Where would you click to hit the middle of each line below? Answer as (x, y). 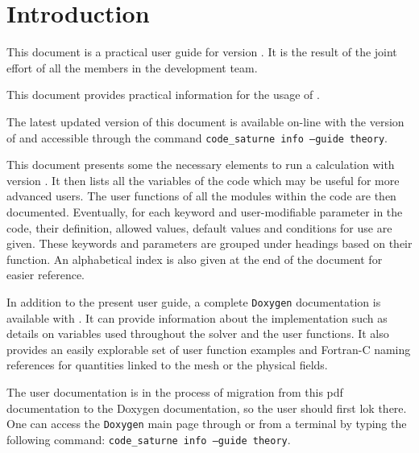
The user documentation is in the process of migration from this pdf (175, 391)
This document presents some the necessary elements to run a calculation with (201, 165)
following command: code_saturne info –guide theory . (149, 439)
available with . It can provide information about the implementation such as (197, 317)
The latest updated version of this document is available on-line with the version (205, 121)
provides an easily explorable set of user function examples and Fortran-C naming (209, 349)
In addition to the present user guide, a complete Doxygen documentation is (194, 301)
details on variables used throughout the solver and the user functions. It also (198, 334)
